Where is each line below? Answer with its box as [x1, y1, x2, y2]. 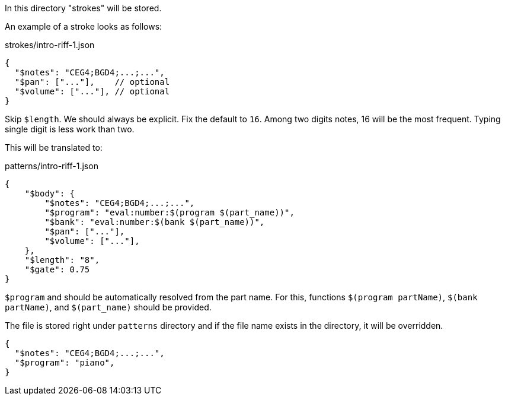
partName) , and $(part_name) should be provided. [5, 302, 212, 312]
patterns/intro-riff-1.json [5, 161, 98, 171]
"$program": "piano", [14, 358, 115, 367]
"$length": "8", [24, 255, 100, 265]
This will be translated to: [5, 142, 103, 153]
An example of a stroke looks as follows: [5, 21, 162, 31]
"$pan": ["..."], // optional [14, 77, 170, 87]
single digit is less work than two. [5, 124, 135, 134]
